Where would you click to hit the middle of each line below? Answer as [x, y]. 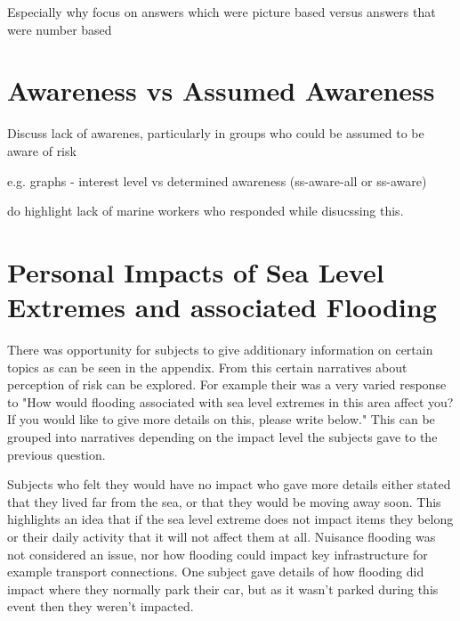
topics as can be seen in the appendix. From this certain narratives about [207, 367]
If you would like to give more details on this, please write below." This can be [221, 419]
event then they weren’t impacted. [101, 606]
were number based [60, 29]
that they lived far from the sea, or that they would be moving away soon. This [224, 501]
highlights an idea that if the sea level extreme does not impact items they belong [230, 519]
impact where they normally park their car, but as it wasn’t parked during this [223, 588]
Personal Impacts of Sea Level [196, 271]
